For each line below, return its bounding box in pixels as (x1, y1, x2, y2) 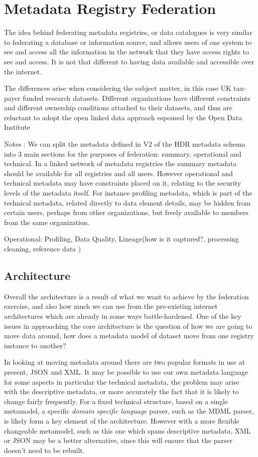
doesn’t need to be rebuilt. (4, 445, 85, 455)
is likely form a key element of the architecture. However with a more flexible (4, 415, 240, 426)
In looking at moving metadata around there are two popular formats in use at (4, 357, 245, 367)
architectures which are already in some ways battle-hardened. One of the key (4, 310, 242, 321)
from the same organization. (4, 217, 90, 227)
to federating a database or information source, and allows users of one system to (4, 36, 252, 47)
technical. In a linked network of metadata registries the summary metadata (4, 158, 237, 169)
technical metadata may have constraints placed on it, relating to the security (4, 178, 241, 188)
